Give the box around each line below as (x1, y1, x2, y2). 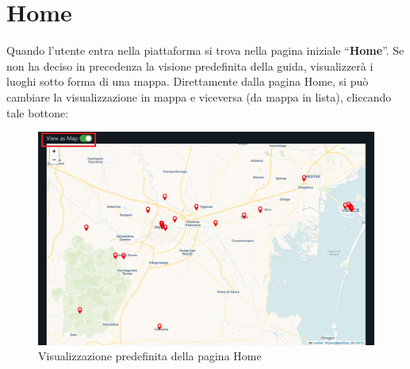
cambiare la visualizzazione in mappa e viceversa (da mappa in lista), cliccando (6, 88, 392, 105)
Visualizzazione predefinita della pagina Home (38, 348, 262, 364)
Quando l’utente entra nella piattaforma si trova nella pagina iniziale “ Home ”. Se (6, 42, 404, 59)
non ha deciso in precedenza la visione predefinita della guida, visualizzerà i (6, 57, 374, 74)
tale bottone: (6, 104, 69, 121)
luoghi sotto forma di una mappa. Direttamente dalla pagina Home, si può (6, 73, 369, 90)
